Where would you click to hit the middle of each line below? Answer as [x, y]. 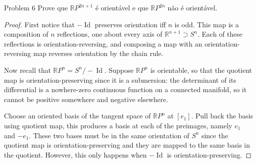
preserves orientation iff [130, 24]
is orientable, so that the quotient [201, 70]
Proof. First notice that [39, 24]
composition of [26, 34]
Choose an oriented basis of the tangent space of [77, 116]
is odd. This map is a [207, 24]
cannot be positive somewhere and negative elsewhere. [86, 99]
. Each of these [220, 34]
